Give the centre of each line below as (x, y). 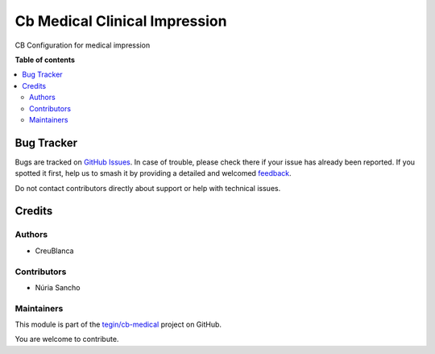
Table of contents (45, 60)
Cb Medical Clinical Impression (121, 21)
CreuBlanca (54, 251)
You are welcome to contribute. (67, 339)
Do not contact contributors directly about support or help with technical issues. (148, 188)
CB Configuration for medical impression (83, 45)
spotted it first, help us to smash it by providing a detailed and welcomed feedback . (153, 173)
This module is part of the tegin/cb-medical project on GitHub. (118, 325)
